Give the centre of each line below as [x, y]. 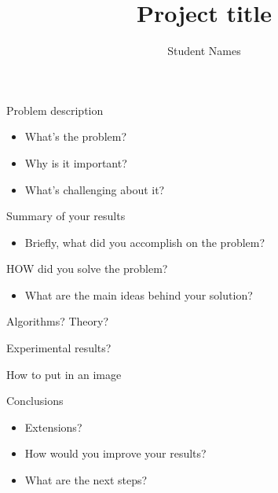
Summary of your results [66, 216]
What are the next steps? [86, 480]
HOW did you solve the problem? [87, 269]
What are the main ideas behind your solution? [139, 294]
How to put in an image [64, 374]
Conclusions [35, 401]
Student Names [204, 51]
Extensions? [53, 427]
